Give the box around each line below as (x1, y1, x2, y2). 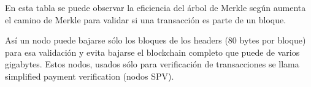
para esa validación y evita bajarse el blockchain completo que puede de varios (5, 45, 300, 58)
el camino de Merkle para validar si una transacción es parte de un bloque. (5, 13, 286, 26)
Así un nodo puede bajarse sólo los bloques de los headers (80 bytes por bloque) (5, 34, 306, 47)
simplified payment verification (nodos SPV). (5, 69, 174, 82)
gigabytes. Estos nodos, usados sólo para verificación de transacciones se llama (5, 58, 299, 70)
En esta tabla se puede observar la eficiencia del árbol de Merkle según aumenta (5, 1, 306, 13)
